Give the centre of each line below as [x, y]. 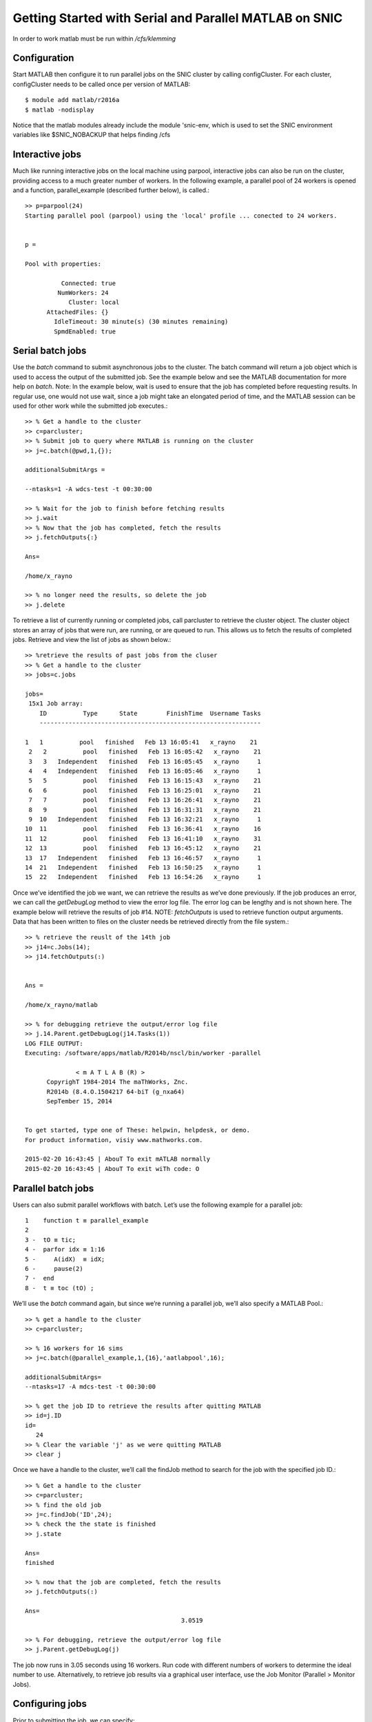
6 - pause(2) [54, 1268]
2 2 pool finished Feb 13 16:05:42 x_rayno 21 [145, 752]
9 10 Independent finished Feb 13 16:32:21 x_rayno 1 [145, 819]
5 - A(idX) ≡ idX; [65, 1259]
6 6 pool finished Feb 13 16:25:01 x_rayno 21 [145, 790]
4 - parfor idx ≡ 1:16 [65, 1249]
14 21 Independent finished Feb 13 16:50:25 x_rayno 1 [143, 868]
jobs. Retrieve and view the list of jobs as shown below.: [92, 640]
